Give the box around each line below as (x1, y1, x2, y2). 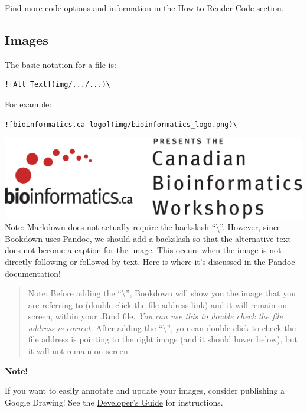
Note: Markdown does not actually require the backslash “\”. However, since (5, 221, 281, 233)
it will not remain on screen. (28, 345, 130, 357)
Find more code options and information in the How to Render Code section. (5, 2, 284, 14)
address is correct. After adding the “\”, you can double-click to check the (28, 321, 296, 333)
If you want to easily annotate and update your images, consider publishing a (5, 384, 285, 397)
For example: (5, 97, 52, 110)
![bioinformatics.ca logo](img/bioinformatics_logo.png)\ (5, 120, 237, 129)
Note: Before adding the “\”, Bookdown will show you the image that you (28, 287, 296, 299)
